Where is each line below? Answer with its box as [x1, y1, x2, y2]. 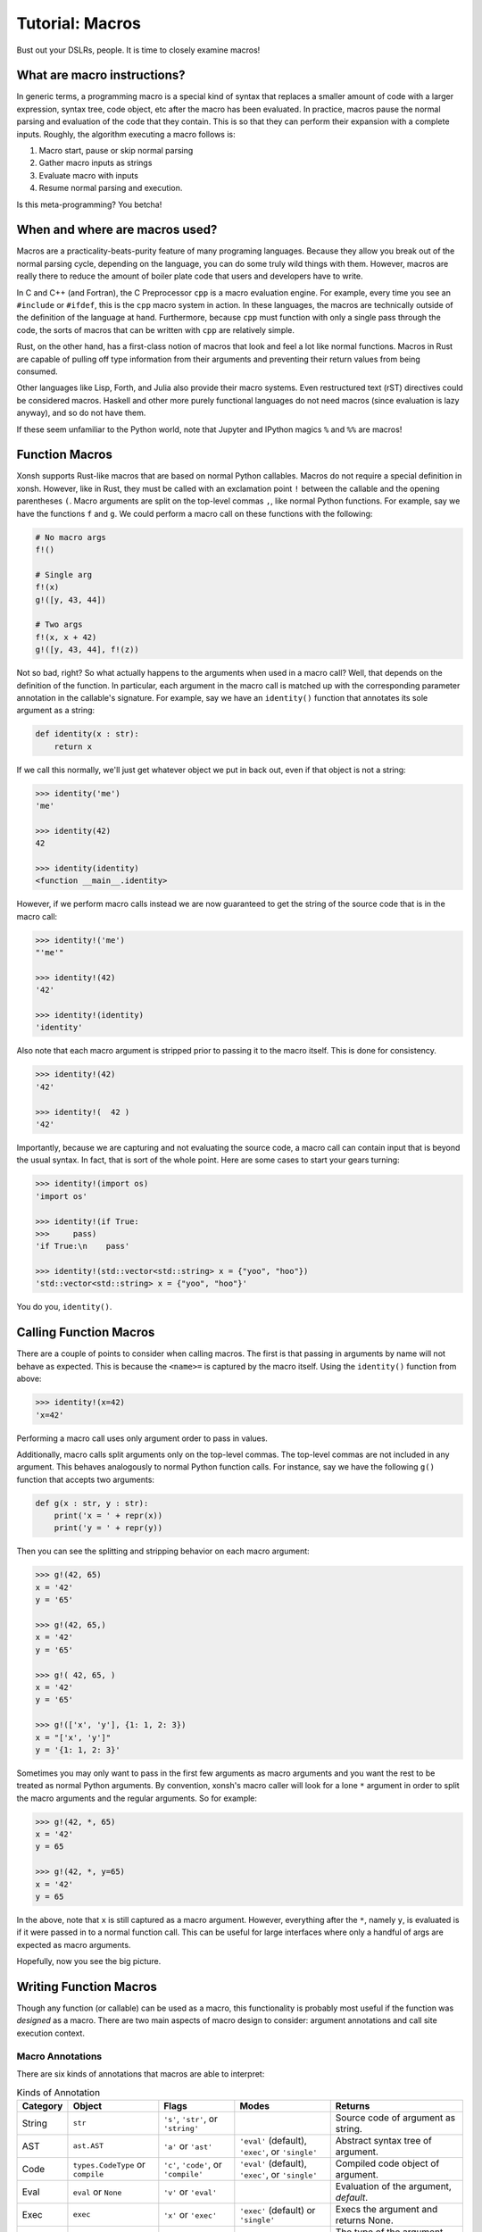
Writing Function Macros [16, 1978, 158, 1995]
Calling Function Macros [16, 1325, 155, 1340]
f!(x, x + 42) [35, 632, 97, 642]
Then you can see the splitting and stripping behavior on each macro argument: [16, 1545, 310, 1557]
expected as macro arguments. [16, 1939, 131, 1950]
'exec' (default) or [239, 2204, 316, 2217]
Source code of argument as [335, 2111, 455, 2124]
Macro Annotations [16, 2050, 103, 2062]
